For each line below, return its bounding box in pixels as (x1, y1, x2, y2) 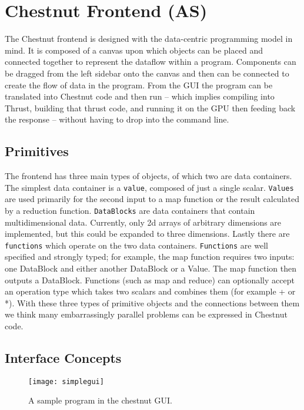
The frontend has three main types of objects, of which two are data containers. (5, 170, 292, 182)
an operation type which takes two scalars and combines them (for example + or (5, 285, 296, 297)
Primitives (5, 142, 69, 160)
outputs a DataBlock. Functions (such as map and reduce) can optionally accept (5, 273, 295, 286)
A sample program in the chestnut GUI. (28, 394, 172, 406)
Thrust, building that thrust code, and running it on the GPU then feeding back (5, 101, 296, 114)
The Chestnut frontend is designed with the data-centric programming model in (5, 32, 293, 45)
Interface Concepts (5, 348, 122, 366)
